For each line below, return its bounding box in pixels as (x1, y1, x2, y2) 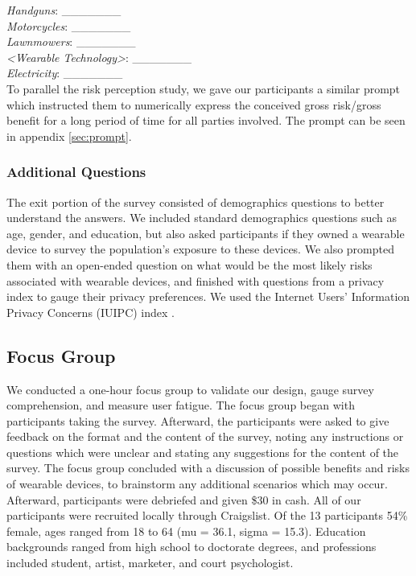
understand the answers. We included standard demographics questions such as (6, 209, 397, 226)
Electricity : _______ (6, 64, 123, 81)
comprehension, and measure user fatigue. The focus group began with (6, 397, 355, 413)
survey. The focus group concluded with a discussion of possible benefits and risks (6, 459, 410, 476)
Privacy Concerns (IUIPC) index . (6, 303, 175, 320)
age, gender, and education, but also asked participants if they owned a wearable (6, 224, 405, 241)
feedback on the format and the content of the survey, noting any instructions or (6, 428, 404, 445)
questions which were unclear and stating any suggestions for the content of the (6, 443, 399, 460)
